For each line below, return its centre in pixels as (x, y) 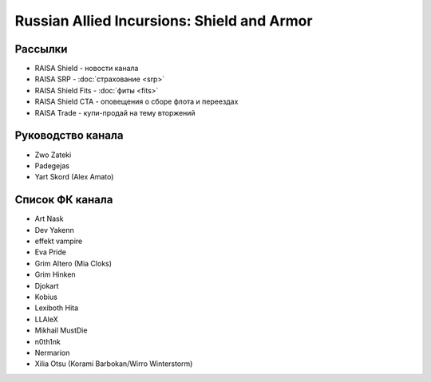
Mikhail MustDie (61, 330)
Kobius (46, 297)
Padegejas (52, 165)
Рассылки (41, 49)
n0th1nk (48, 341)
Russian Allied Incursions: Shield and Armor (164, 21)
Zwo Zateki (53, 155)
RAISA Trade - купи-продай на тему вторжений (115, 112)
